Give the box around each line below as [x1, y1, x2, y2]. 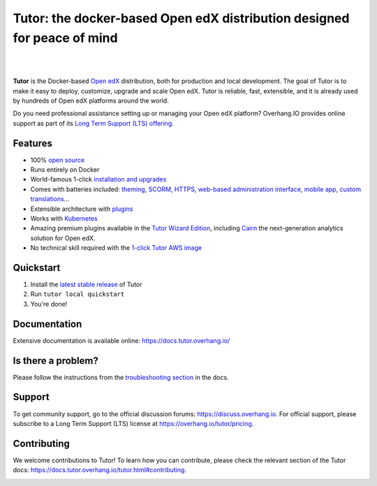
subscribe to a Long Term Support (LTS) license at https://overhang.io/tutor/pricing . [13, 419, 254, 427]
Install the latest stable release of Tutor [30, 280, 142, 289]
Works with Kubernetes [30, 214, 98, 223]
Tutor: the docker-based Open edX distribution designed [13, 10, 350, 26]
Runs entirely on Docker [30, 165, 100, 174]
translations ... [30, 195, 70, 203]
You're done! [30, 300, 68, 308]
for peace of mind [13, 30, 118, 45]
